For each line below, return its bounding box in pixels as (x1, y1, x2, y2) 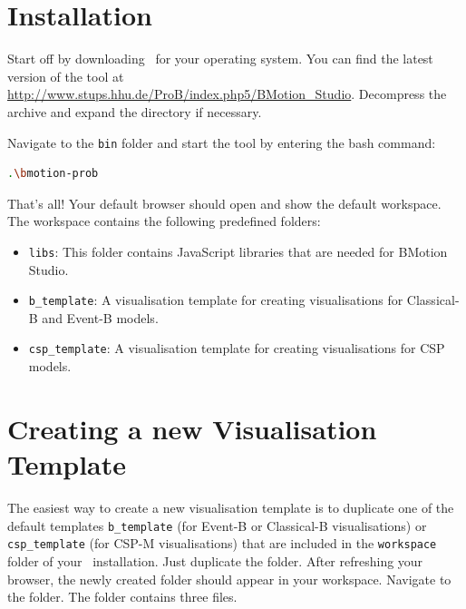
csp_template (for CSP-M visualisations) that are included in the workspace (7, 534, 437, 553)
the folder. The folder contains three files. (7, 587, 238, 606)
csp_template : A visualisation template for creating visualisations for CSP (28, 339, 445, 358)
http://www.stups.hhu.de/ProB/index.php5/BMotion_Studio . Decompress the (7, 84, 447, 103)
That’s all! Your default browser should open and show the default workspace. (7, 193, 442, 212)
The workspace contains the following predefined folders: (7, 211, 321, 231)
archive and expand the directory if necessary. (7, 102, 262, 121)
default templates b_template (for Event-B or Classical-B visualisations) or (7, 516, 427, 535)
